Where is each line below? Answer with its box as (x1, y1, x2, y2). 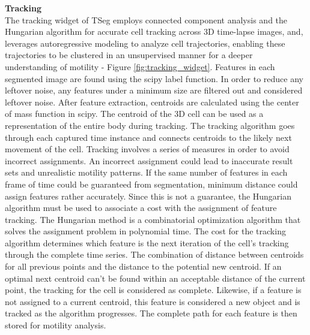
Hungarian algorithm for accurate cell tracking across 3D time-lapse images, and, (5, 25, 303, 38)
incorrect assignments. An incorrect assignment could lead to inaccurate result (5, 154, 293, 167)
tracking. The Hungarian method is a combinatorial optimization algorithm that (5, 213, 301, 225)
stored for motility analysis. (5, 319, 106, 331)
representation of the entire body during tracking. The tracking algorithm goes (5, 119, 295, 131)
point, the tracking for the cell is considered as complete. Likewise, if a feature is (5, 283, 302, 296)
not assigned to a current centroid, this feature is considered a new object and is (5, 295, 300, 307)
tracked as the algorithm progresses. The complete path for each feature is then (5, 307, 297, 319)
